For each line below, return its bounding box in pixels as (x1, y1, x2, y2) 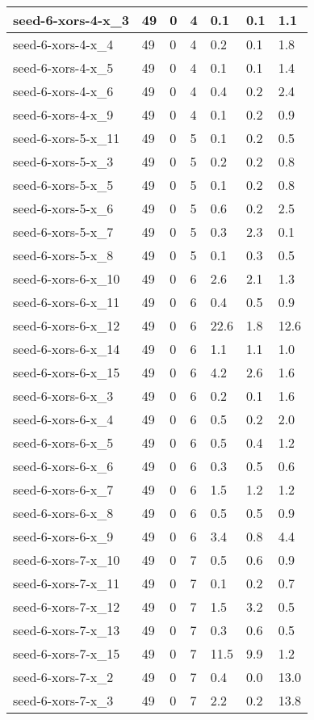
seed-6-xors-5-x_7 (13, 222, 114, 241)
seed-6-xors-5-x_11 (13, 128, 120, 147)
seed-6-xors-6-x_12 (13, 316, 120, 335)
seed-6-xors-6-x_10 (13, 269, 120, 288)
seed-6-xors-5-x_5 (13, 175, 114, 194)
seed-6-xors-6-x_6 (13, 457, 114, 475)
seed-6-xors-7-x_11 (13, 574, 120, 592)
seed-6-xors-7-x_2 (13, 667, 114, 686)
